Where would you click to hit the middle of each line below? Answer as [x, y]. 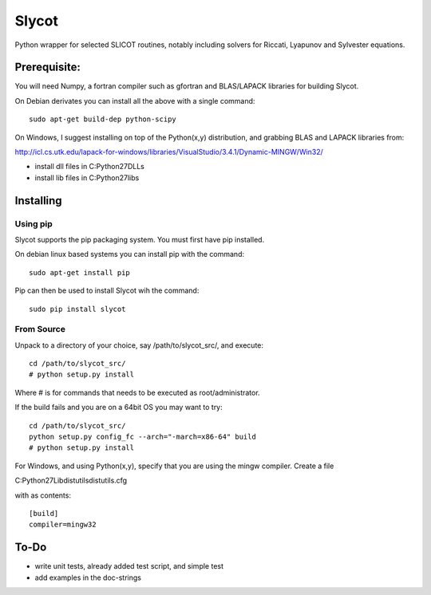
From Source [40, 329]
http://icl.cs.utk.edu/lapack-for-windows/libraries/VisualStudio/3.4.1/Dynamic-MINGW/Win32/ [169, 152]
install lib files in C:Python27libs [87, 177]
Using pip [34, 223]
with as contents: [43, 495]
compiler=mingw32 [63, 525]
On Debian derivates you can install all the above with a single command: [135, 100]
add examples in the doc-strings [88, 577]
